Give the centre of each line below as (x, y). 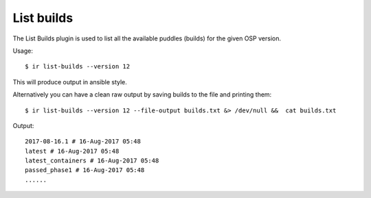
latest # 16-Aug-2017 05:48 (72, 151)
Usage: (23, 51)
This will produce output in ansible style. (70, 82)
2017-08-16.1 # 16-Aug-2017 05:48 (83, 141)
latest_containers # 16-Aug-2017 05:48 (92, 161)
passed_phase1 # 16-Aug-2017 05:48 (85, 170)
